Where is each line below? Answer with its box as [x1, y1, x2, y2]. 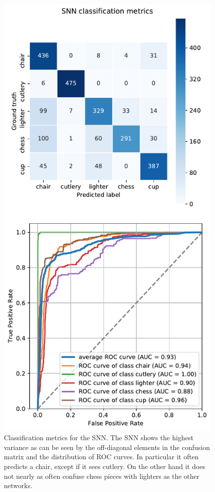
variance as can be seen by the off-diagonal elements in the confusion [4, 442, 210, 452]
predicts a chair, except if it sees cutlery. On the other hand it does [4, 461, 205, 471]
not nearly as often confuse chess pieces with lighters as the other [4, 471, 199, 481]
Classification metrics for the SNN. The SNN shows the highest [4, 432, 193, 443]
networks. [4, 480, 33, 491]
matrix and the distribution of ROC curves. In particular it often [4, 451, 199, 462]
